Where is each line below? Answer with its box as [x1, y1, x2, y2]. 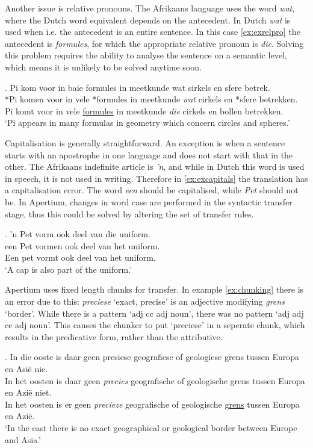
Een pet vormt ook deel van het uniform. [5, 251, 156, 264]
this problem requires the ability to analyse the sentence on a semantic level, [5, 49, 287, 61]
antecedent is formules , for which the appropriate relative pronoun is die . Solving [5, 37, 304, 49]
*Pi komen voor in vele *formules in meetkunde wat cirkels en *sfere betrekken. [5, 93, 298, 105]
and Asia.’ [5, 433, 41, 446]
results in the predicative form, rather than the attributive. [5, 330, 223, 343]
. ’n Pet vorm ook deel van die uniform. [5, 228, 150, 240]
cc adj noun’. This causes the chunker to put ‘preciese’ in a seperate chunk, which [5, 319, 305, 331]
